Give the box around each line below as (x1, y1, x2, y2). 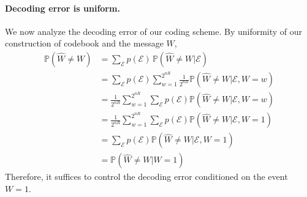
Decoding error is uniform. (5, 1, 120, 14)
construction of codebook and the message (5, 37, 164, 50)
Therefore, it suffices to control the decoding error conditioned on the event (5, 170, 288, 183)
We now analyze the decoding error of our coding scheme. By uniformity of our (5, 24, 303, 37)
